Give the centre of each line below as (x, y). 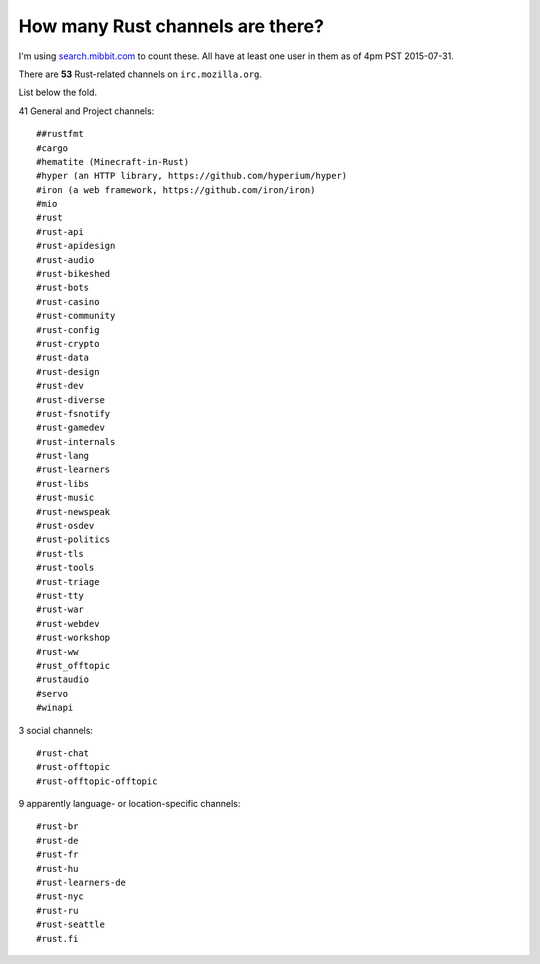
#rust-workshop (73, 638)
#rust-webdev (68, 623)
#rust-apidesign (76, 246)
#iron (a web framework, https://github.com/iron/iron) (176, 189)
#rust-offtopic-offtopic (97, 781)
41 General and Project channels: (86, 111)
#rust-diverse (70, 399)
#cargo (52, 148)
